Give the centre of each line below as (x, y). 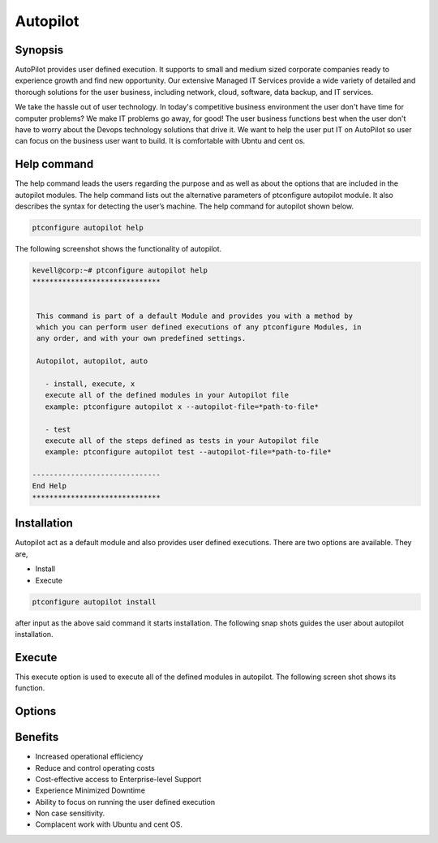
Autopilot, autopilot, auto (92, 361)
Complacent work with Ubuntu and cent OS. (109, 824)
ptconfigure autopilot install (94, 602)
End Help (49, 486)
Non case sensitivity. (70, 813)
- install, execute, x (90, 384)
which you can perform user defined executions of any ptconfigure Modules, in (199, 327)
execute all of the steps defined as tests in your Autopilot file (182, 441)
